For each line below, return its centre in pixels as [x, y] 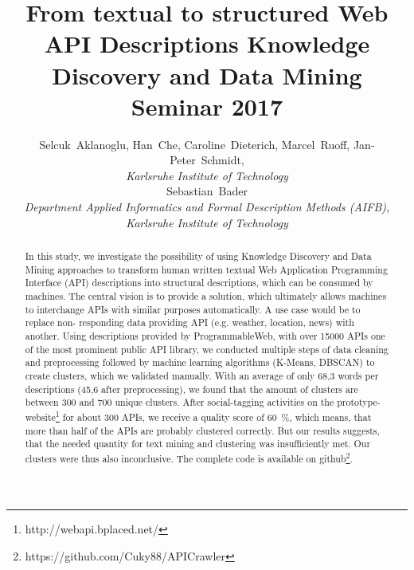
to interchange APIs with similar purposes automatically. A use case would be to [193, 309]
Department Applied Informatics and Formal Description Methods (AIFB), [207, 207]
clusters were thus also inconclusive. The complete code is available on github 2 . [189, 457]
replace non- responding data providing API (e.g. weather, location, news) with [189, 322]
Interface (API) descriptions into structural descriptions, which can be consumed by [199, 283]
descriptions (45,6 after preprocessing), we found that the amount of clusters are [191, 389]
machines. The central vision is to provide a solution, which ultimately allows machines [206, 296]
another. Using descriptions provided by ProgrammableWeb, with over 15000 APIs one [205, 335]
